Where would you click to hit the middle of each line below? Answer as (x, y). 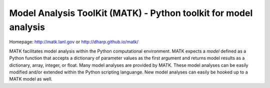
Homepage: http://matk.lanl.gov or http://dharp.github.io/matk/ (74, 42)
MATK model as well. (31, 79)
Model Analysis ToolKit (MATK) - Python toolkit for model (131, 13)
